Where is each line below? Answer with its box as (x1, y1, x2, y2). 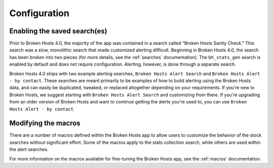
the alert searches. (9, 146, 49, 152)
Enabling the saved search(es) (9, 27, 107, 35)
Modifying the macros (9, 119, 81, 128)
